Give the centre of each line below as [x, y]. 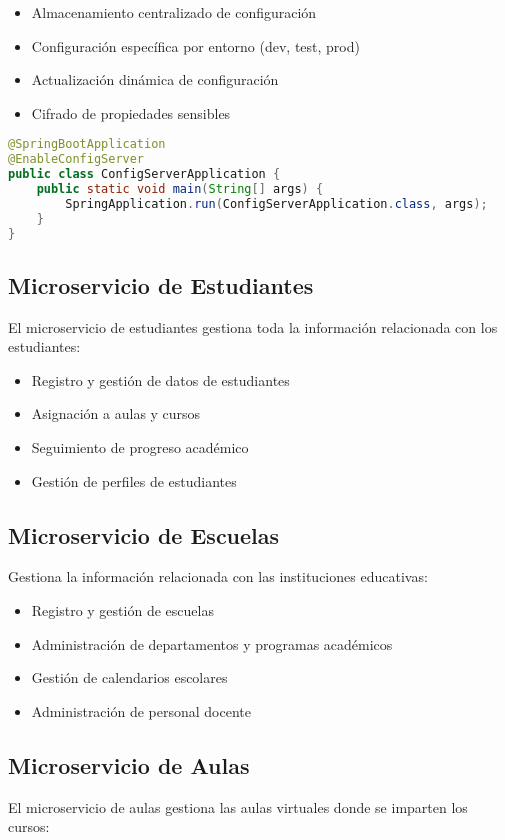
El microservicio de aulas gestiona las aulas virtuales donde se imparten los [238, 806]
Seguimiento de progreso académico [140, 447]
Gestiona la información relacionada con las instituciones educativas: [218, 576]
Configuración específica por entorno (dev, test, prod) [195, 45]
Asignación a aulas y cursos [116, 413]
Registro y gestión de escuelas [122, 610]
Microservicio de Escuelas [144, 534]
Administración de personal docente [141, 710]
